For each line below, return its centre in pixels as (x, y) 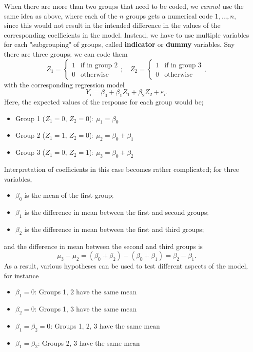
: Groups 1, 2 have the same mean (86, 292)
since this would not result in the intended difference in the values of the (112, 25)
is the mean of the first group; (69, 195)
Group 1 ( (30, 118)
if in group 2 (99, 65)
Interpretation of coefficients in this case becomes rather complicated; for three (122, 169)
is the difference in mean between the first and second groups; (117, 212)
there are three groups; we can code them (66, 53)
